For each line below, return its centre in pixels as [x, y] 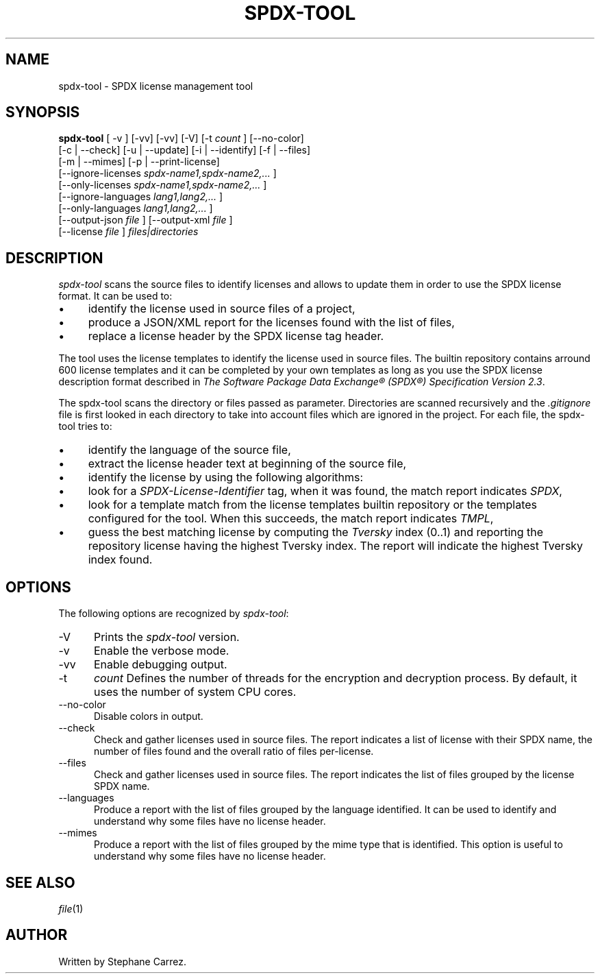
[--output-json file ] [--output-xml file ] [146, 220]
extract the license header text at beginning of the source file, [247, 464]
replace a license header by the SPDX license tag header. [236, 336]
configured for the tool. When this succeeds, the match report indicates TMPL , [291, 519]
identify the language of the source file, [189, 450]
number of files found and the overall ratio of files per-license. [234, 751]
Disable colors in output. [149, 716]
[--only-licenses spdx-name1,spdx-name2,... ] [163, 185]
